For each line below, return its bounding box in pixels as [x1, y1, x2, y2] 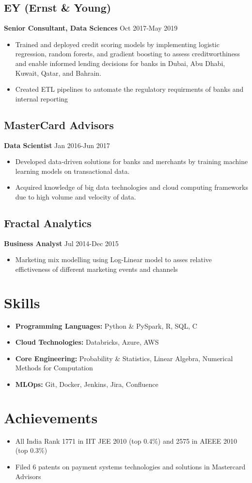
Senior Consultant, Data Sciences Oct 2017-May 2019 [4, 23, 178, 33]
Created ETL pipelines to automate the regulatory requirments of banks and [15, 84, 244, 94]
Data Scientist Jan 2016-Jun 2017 [4, 140, 110, 150]
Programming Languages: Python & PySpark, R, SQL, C [15, 320, 197, 331]
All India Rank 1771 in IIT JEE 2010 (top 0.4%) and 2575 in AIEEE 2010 [15, 435, 237, 446]
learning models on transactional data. [15, 166, 130, 176]
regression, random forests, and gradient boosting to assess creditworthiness [15, 49, 240, 59]
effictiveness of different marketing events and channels [15, 264, 178, 274]
